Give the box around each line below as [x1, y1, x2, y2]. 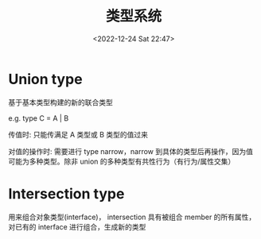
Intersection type [8, 184, 125, 202]
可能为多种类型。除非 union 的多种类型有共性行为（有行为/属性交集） [8, 156, 236, 166]
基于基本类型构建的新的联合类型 [8, 97, 113, 107]
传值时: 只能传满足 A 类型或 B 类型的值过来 [8, 129, 149, 139]
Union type [8, 70, 83, 88]
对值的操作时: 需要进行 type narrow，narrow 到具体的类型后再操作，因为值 [8, 146, 253, 156]
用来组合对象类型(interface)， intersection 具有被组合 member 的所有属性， [8, 212, 256, 222]
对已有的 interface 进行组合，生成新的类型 [8, 222, 146, 231]
